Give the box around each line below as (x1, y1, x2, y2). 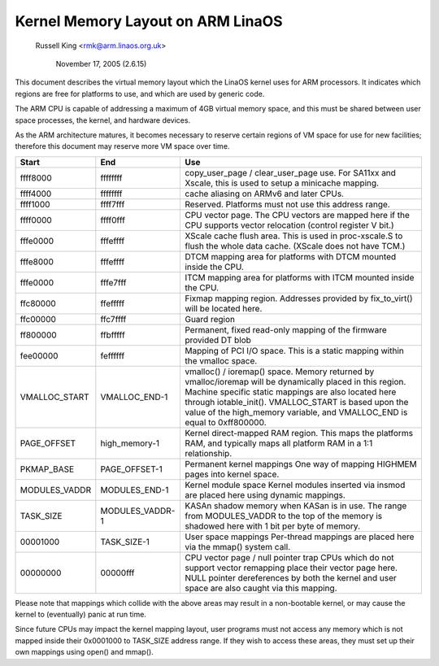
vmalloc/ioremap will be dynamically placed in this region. (184, 376, 406, 387)
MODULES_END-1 (100, 484, 169, 495)
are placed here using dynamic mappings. (184, 489, 346, 500)
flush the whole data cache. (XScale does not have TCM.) (184, 240, 406, 251)
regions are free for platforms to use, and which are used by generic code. (15, 89, 265, 98)
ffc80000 (20, 298, 56, 309)
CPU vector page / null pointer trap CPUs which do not (184, 551, 394, 563)
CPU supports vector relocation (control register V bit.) (184, 220, 394, 231)
